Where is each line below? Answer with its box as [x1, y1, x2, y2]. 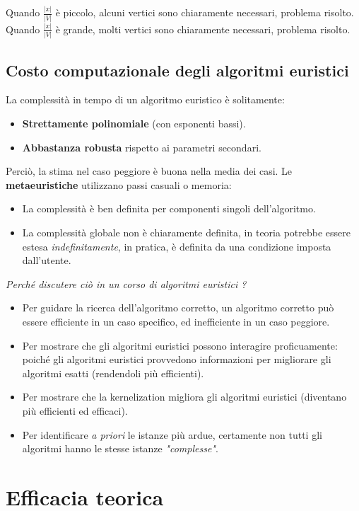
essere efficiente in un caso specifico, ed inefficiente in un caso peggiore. [22, 314, 330, 328]
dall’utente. [22, 253, 71, 268]
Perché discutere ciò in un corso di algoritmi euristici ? [6, 276, 247, 291]
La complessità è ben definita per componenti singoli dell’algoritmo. [22, 201, 316, 216]
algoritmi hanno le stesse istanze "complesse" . [22, 441, 218, 456]
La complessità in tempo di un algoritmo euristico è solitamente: [6, 92, 285, 107]
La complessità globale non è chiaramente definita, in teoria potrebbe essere [22, 225, 351, 240]
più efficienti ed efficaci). [22, 403, 128, 418]
